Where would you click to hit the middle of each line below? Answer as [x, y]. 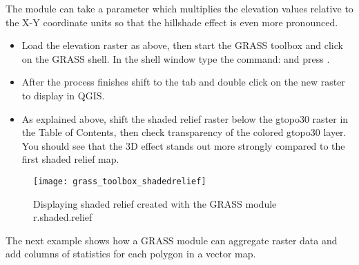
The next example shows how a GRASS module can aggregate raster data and [172, 240]
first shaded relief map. [70, 159]
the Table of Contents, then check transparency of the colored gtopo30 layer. [184, 132]
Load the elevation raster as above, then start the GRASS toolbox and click [182, 45]
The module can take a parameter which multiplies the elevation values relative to [179, 8]
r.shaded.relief [63, 217]
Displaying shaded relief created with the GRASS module [155, 203]
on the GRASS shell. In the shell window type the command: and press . [176, 58]
